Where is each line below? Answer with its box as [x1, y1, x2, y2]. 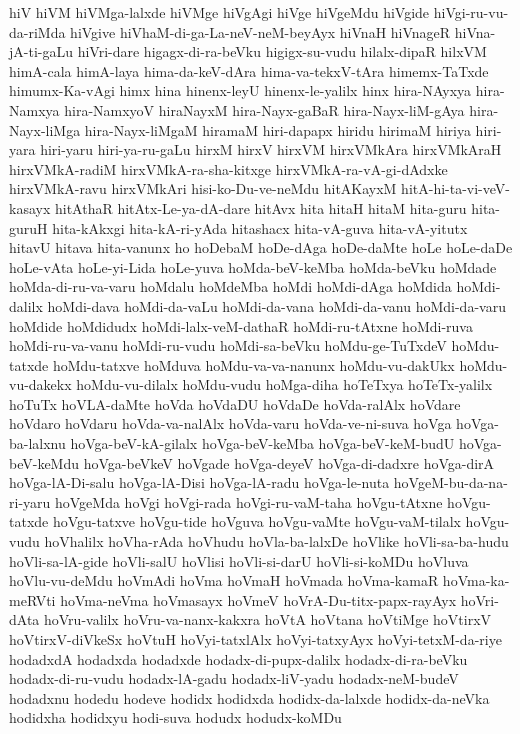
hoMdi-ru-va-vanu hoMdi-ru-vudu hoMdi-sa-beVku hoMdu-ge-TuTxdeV [9, 335, 447, 356]
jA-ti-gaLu [9, 41, 73, 62]
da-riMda [9, 21, 66, 42]
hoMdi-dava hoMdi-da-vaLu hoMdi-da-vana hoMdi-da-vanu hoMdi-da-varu [47, 295, 506, 316]
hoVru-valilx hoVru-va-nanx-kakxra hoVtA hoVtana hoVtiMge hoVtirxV [43, 609, 492, 630]
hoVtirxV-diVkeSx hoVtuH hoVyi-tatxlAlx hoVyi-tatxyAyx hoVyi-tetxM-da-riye [9, 629, 502, 649]
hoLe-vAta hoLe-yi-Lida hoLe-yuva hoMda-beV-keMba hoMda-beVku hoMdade [9, 256, 497, 277]
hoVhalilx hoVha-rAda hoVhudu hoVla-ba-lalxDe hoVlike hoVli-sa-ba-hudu [44, 531, 509, 552]
